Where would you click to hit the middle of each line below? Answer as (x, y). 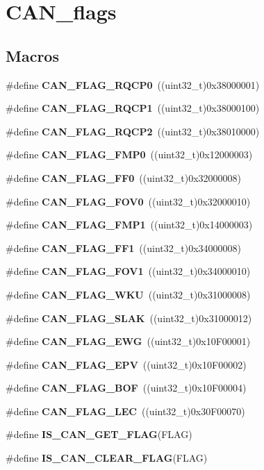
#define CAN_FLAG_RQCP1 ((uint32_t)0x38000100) (133, 108)
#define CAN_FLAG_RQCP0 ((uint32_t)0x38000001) (133, 84)
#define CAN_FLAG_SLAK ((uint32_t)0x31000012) (129, 318)
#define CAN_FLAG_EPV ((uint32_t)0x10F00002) (126, 364)
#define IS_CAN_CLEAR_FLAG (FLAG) (107, 458)
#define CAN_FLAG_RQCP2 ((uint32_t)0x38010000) (133, 131)
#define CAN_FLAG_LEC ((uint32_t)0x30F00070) (125, 411)
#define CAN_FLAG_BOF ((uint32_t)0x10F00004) (126, 388)
